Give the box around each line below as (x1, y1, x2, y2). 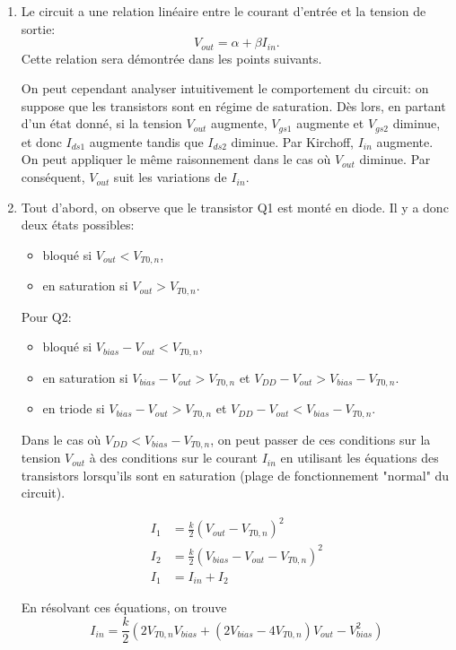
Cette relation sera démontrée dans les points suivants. (21, 48, 322, 67)
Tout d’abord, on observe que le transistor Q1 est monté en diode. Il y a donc (21, 197, 449, 216)
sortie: (21, 19, 56, 38)
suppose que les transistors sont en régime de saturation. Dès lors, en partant (21, 96, 446, 115)
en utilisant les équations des (280, 448, 439, 467)
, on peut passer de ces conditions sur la (210, 429, 431, 448)
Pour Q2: (21, 307, 72, 325)
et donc (21, 132, 62, 151)
